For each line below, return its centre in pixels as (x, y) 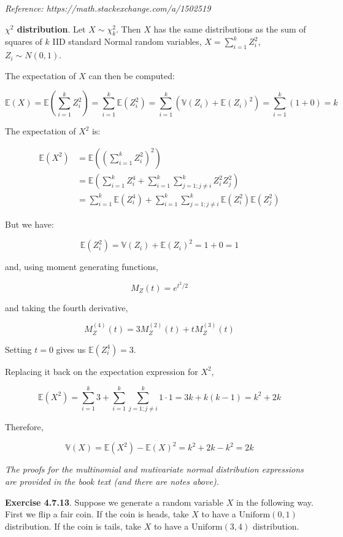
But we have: (29, 224)
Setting (18, 349)
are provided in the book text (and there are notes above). (112, 481)
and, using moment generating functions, (82, 267)
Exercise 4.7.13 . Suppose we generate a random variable (114, 502)
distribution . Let (51, 29)
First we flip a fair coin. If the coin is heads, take (97, 514)
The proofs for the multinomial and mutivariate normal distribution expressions (154, 469)
